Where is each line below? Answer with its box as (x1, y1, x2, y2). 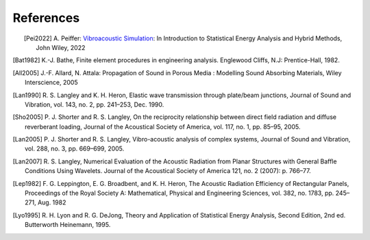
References (12, 10, 80, 25)
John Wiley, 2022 (36, 43, 86, 51)
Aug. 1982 (38, 198, 66, 206)
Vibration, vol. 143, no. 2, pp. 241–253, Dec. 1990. (25, 100, 164, 109)
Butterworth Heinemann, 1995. (25, 221, 111, 229)
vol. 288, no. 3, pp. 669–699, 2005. (25, 144, 125, 153)
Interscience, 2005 (25, 79, 78, 87)
